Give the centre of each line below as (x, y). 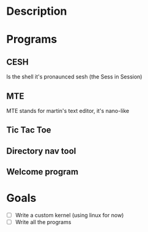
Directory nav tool (41, 151)
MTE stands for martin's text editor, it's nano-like (68, 111)
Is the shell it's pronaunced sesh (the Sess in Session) (74, 77)
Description (37, 11)
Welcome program (42, 172)
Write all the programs (43, 222)
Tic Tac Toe (29, 130)
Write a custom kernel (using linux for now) (69, 215)
